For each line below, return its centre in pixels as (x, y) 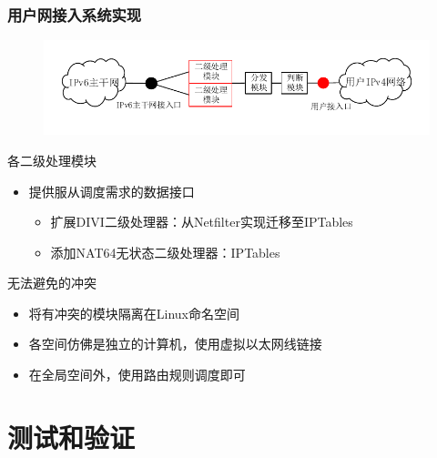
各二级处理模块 (52, 160)
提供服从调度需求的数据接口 (112, 191)
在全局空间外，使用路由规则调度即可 (137, 375)
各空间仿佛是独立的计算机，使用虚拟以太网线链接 (175, 344)
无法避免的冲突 (52, 283)
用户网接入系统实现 (75, 14)
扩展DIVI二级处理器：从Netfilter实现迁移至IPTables (202, 222)
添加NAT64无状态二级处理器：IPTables (165, 252)
